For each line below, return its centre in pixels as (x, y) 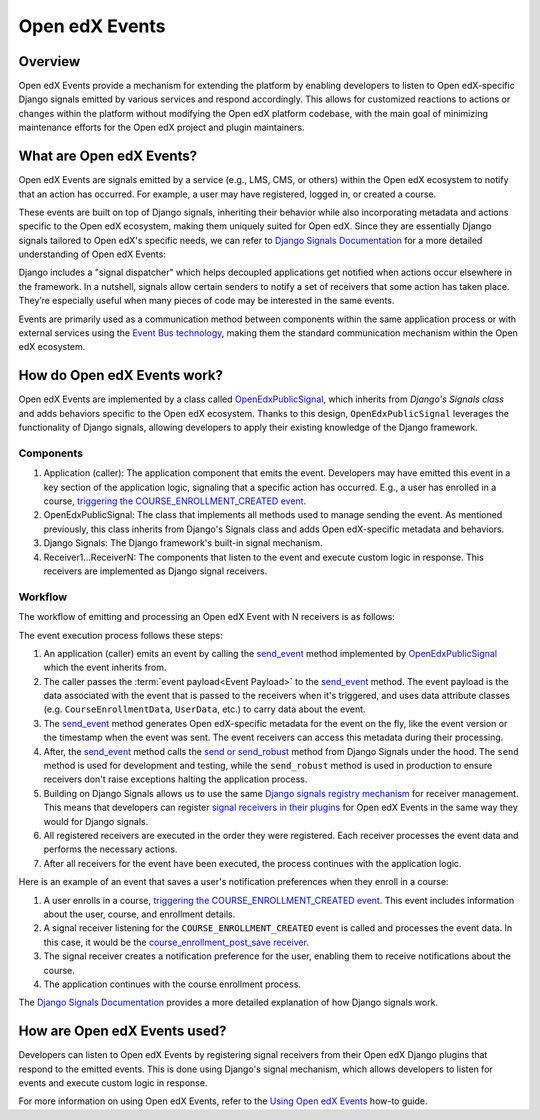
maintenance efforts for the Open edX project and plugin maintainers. (161, 127)
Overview (49, 61)
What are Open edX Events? (108, 156)
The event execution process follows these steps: (121, 635)
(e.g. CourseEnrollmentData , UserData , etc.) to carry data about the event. (204, 709)
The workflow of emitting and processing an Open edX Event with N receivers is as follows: (206, 617)
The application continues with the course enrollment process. (172, 984)
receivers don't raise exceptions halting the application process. (175, 779)
